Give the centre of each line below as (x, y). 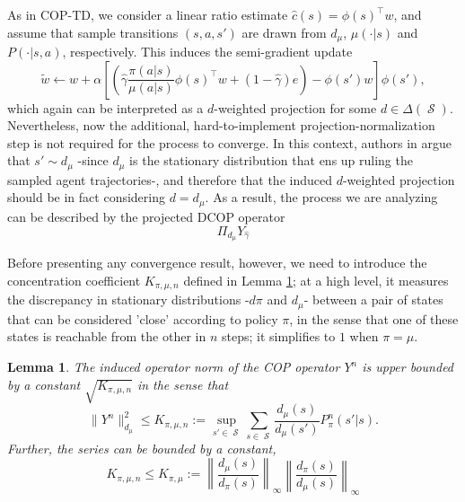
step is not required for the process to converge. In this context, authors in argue (230, 142)
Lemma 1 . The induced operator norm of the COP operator (174, 367)
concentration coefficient (74, 280)
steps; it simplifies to (278, 336)
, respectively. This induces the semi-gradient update (207, 52)
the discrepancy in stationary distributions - (128, 299)
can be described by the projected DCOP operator (146, 216)
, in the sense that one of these (374, 318)
